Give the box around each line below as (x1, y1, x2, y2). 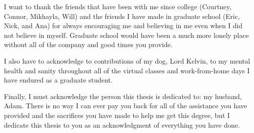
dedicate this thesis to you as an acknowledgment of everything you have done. (4, 119, 240, 130)
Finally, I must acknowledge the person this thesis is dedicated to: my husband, (4, 91, 242, 101)
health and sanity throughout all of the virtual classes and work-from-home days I (4, 65, 250, 75)
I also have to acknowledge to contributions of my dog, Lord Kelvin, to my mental (4, 55, 251, 66)
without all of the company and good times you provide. (4, 39, 173, 50)
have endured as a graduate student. (4, 75, 113, 85)
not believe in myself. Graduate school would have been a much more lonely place (4, 30, 249, 40)
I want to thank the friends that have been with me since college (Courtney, (4, 1, 232, 11)
